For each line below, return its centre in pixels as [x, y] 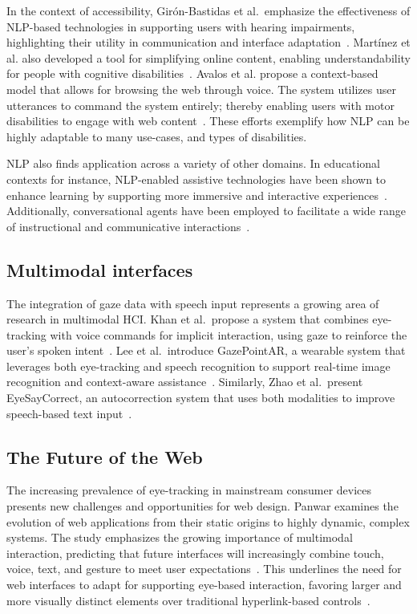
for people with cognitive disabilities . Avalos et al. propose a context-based [192, 73]
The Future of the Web [105, 456]
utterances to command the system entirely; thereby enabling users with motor [200, 105]
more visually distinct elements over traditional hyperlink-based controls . [188, 600]
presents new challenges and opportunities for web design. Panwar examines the [202, 506]
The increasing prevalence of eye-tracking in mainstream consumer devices [189, 490]
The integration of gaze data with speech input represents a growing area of [193, 303]
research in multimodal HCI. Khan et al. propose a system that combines [188, 319]
